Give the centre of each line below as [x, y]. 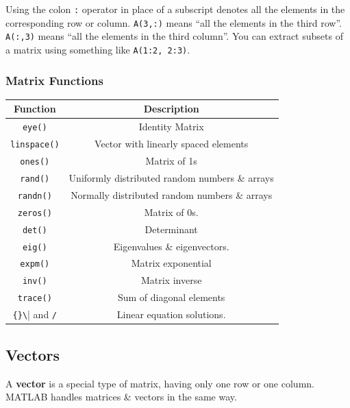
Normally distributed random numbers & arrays [172, 194]
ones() [35, 162]
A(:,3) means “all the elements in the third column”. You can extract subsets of [174, 36]
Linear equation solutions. [171, 314]
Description [171, 109]
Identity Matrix [171, 127]
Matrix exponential [171, 263]
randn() [35, 196]
